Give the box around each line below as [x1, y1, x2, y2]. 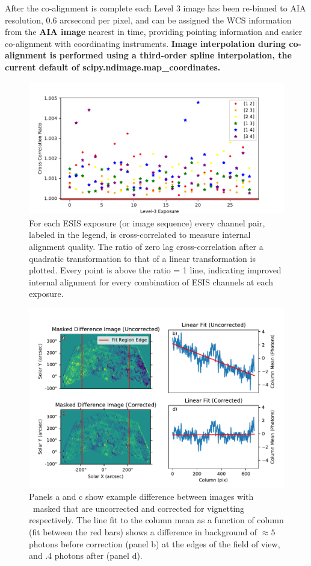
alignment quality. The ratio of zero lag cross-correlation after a [29, 240, 263, 253]
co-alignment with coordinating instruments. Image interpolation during [5, 37, 286, 49]
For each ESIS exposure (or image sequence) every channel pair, [29, 216, 265, 229]
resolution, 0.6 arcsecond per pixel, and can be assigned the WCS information [5, 13, 292, 26]
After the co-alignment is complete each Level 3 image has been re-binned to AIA [5, 2, 306, 14]
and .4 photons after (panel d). [29, 549, 143, 562]
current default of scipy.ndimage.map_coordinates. [5, 60, 221, 73]
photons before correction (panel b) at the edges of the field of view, [29, 537, 280, 550]
